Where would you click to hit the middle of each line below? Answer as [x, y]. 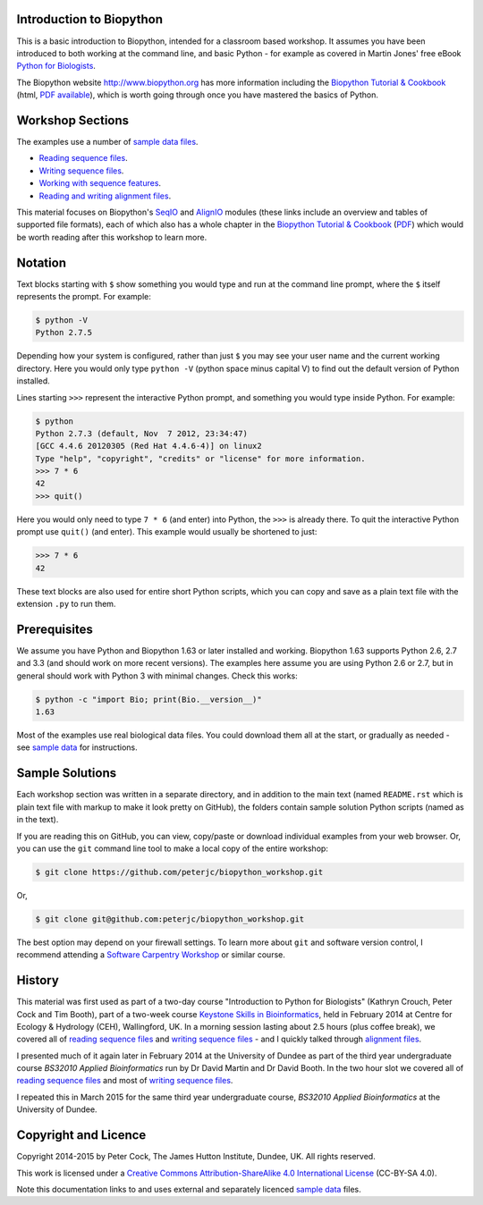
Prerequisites [55, 629]
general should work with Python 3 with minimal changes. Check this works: [157, 676]
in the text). [38, 820]
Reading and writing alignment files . [105, 196]
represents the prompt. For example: [84, 297]
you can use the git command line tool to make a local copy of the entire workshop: [172, 848]
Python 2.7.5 [64, 333]
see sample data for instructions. [77, 747]
